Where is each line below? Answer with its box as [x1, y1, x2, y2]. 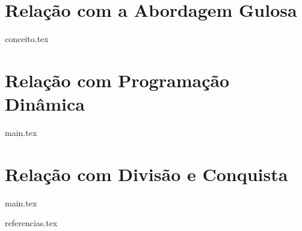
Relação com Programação [5, 67, 230, 92]
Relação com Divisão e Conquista [5, 161, 288, 186]
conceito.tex [5, 32, 49, 45]
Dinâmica [5, 91, 85, 116]
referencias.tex [5, 217, 58, 229]
